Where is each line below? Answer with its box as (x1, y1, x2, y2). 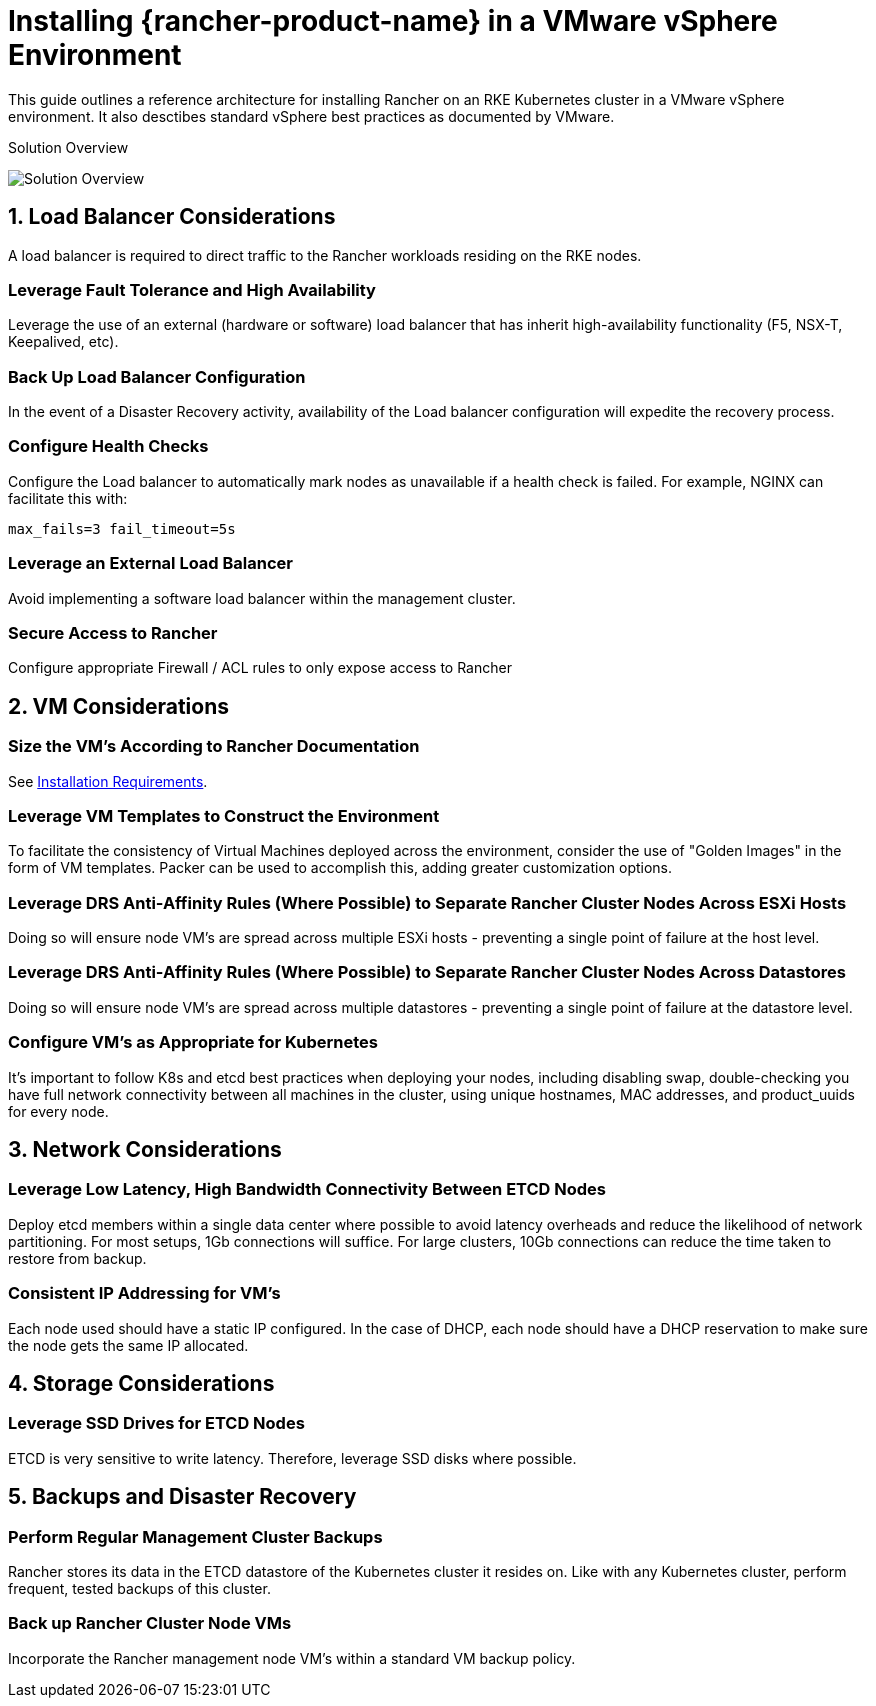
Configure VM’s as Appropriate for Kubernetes (8, 1032, 378, 1053)
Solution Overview (8, 138, 129, 156)
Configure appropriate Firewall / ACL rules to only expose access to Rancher (8, 659, 512, 677)
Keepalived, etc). (8, 333, 119, 351)
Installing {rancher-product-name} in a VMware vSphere (8, 4, 778, 38)
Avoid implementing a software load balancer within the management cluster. (8, 589, 516, 607)
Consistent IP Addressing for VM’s (8, 1283, 281, 1304)
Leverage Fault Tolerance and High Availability (8, 279, 376, 300)
